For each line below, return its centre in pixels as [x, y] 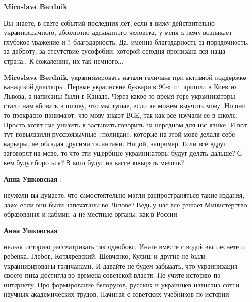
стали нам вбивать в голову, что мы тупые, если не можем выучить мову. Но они [125, 105]
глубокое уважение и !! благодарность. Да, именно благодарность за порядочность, [126, 41]
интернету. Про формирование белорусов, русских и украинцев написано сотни [122, 284]
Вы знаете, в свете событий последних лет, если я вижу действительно [109, 23]
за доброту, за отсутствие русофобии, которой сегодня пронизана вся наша [115, 51]
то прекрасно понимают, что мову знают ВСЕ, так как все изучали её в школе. [121, 115]
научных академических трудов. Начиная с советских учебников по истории [117, 294]
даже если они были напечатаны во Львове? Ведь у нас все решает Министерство [126, 204]
